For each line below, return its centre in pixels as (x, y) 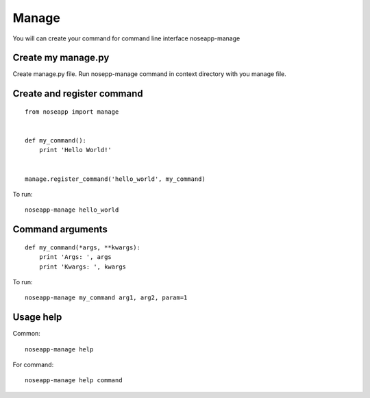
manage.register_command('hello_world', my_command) (115, 179)
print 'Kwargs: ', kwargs (83, 266)
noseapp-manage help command (74, 381)
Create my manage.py (61, 58)
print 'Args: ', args (75, 257)
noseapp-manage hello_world (72, 210)
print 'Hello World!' (75, 150)
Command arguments (60, 229)
